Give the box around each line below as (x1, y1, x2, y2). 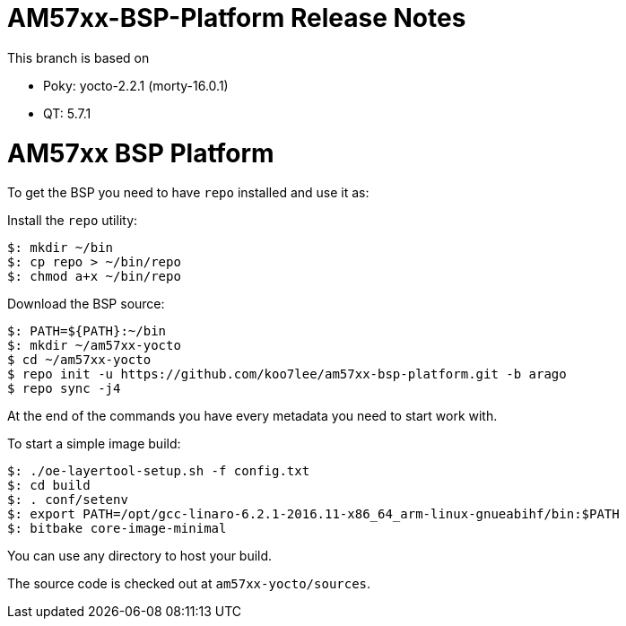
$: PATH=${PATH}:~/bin (7, 324, 167, 339)
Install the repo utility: (7, 213, 138, 229)
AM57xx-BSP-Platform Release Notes (7, 3, 466, 33)
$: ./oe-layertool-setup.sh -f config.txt (7, 464, 310, 479)
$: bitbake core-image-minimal (7, 521, 227, 536)
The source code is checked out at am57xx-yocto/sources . (7, 576, 371, 592)
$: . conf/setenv (7, 492, 128, 508)
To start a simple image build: (7, 436, 181, 452)
